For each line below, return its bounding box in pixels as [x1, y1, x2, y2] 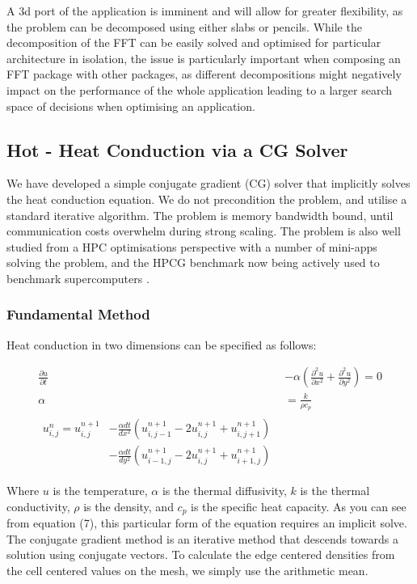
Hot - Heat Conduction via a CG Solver [6, 137, 348, 162]
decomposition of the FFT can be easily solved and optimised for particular [6, 34, 381, 51]
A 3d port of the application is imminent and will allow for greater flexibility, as [6, 2, 403, 19]
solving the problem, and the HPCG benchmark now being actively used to [6, 254, 380, 271]
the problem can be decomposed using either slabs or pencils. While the [6, 18, 362, 35]
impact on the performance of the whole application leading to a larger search [6, 81, 393, 98]
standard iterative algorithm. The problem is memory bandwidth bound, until [6, 206, 394, 223]
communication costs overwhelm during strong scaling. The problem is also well [6, 222, 401, 239]
